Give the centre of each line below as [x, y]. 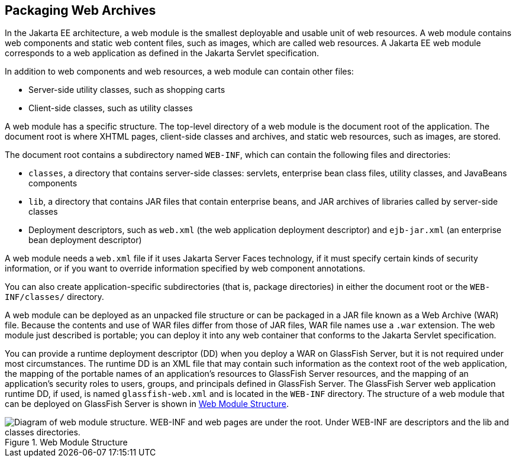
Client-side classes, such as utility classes [111, 108]
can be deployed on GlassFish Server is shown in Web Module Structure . [147, 404]
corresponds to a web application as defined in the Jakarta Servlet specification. [162, 53]
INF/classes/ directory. [54, 297]
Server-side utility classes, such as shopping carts [127, 90]
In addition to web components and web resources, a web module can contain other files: [179, 72]
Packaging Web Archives [80, 10]
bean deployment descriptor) [85, 240]
